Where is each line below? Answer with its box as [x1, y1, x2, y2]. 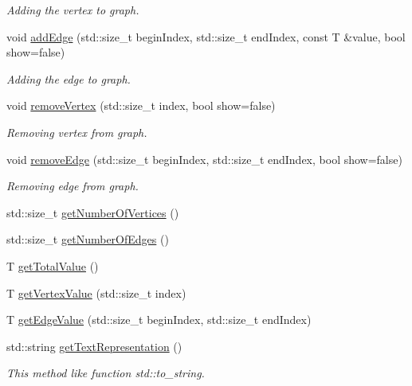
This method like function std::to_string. [6, 365, 205, 381]
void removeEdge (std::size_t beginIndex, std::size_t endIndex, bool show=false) [6, 150, 402, 167]
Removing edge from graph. [6, 177, 139, 194]
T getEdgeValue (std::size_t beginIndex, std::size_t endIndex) [6, 311, 312, 328]
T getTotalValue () [6, 257, 99, 274]
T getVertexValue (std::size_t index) [6, 284, 186, 301]
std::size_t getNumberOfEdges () [6, 231, 169, 248]
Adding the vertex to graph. [6, 2, 139, 18]
